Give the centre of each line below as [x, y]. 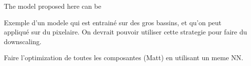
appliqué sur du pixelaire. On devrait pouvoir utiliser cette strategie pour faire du [125, 32]
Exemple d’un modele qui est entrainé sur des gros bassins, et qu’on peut [113, 22]
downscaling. [23, 41]
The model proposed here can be [53, 6]
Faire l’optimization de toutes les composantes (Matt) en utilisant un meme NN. [124, 58]
